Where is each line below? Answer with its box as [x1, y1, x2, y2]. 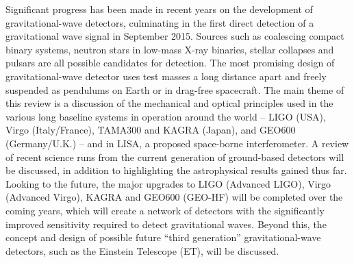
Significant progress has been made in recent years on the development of [5, 2, 313, 16]
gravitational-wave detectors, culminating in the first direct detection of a [5, 15, 314, 29]
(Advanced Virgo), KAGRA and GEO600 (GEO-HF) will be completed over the [5, 190, 343, 204]
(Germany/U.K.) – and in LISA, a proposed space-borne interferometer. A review [5, 136, 349, 150]
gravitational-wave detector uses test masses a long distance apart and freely [5, 68, 327, 83]
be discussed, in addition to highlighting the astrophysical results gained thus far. [5, 163, 347, 177]
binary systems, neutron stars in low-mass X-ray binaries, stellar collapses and [5, 42, 334, 56]
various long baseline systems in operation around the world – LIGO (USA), [5, 109, 326, 123]
